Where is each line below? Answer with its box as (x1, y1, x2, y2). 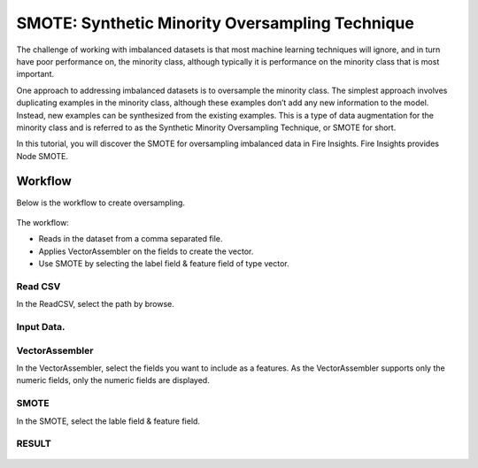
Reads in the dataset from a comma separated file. (38, 234, 223, 244)
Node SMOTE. (16, 150, 69, 161)
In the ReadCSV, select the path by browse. (16, 299, 174, 310)
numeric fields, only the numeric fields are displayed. (16, 375, 210, 386)
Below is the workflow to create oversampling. (16, 197, 186, 208)
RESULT (16, 438, 52, 450)
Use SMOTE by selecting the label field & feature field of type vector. (38, 258, 289, 269)
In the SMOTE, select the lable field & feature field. (16, 416, 201, 426)
